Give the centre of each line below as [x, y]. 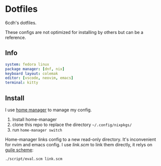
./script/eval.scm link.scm [34, 159]
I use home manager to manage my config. [49, 110]
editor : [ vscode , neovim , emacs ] [39, 78]
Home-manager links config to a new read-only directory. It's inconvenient [80, 139]
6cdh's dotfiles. [21, 23]
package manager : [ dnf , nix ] [35, 69]
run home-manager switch [37, 130]
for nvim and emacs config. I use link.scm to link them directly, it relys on [79, 144]
